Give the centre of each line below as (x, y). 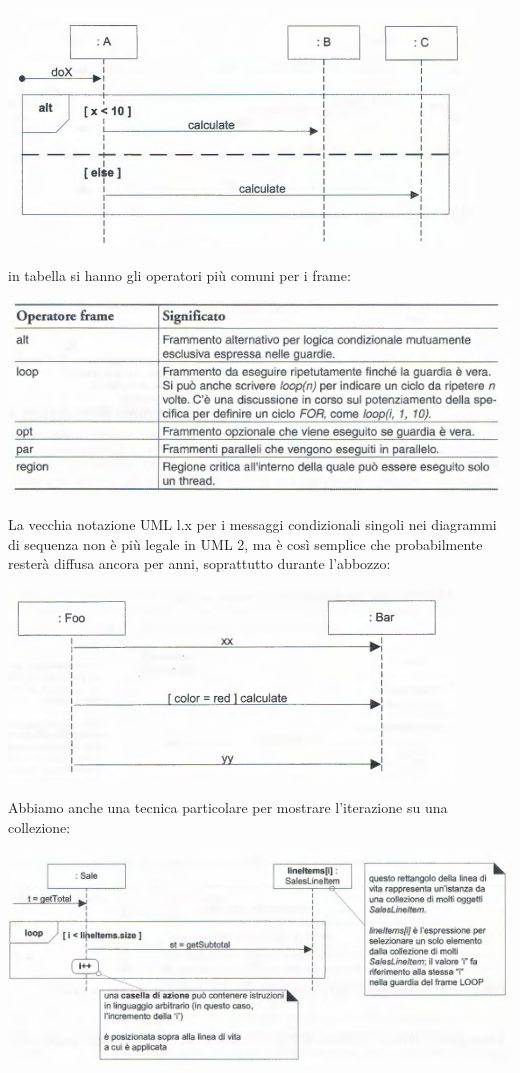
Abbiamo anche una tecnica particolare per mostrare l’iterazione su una (228, 807)
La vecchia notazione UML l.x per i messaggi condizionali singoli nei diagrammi (252, 523)
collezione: (39, 826)
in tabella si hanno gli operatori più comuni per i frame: (179, 274)
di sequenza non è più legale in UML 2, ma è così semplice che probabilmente (245, 543)
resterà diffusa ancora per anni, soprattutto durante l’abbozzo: (199, 563)
